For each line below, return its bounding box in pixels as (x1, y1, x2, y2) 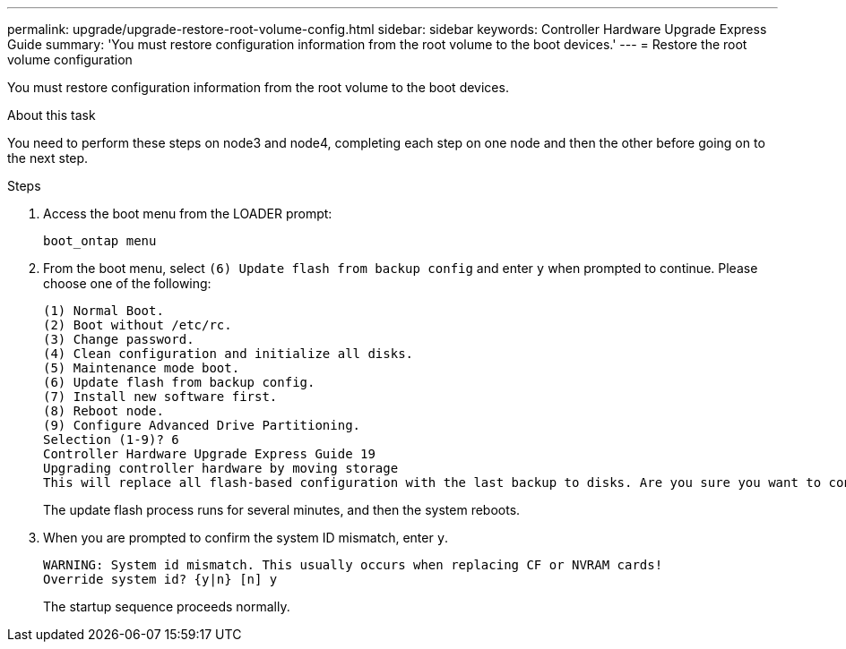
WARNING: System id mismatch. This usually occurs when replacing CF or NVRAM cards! (43, 558, 663, 572)
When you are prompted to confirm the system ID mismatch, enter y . (43, 530, 449, 545)
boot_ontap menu (43, 234, 157, 248)
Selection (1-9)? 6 (43, 432, 179, 447)
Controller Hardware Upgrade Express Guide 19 (43, 447, 376, 461)
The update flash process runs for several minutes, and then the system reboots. (43, 502, 521, 517)
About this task (7, 107, 96, 123)
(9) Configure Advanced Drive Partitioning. (43, 418, 361, 432)
